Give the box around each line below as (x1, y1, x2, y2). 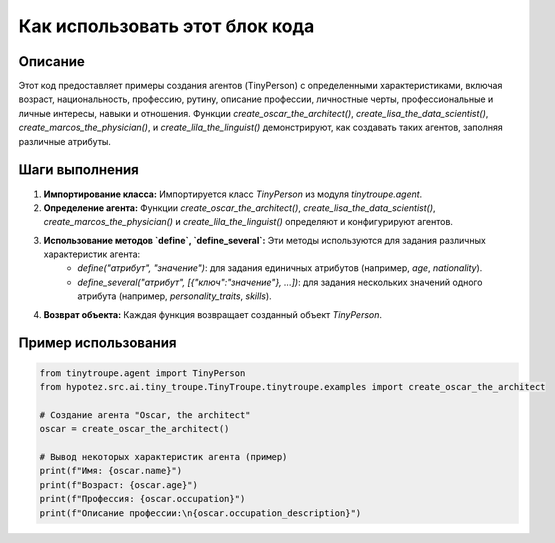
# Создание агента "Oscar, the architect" (39, 409, 251, 420)
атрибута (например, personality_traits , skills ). (77, 290, 272, 302)
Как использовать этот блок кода (18, 15, 315, 37)
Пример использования (18, 335, 177, 352)
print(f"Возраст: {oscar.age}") (39, 479, 199, 490)
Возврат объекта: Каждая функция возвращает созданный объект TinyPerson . (43, 308, 383, 320)
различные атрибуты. (18, 135, 112, 147)
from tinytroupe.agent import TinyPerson (39, 367, 246, 379)
